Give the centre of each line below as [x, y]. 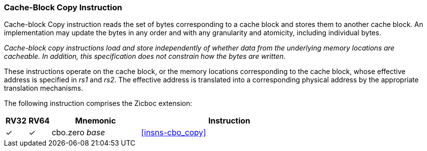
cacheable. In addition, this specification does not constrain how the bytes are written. [145, 56]
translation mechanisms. [44, 88]
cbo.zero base [78, 133]
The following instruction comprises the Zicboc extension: [98, 103]
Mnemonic [96, 121]
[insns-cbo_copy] [174, 133]
